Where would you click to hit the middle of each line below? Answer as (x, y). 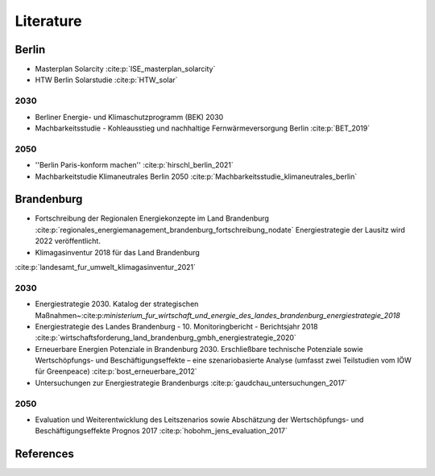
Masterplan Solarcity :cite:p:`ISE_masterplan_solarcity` (125, 69)
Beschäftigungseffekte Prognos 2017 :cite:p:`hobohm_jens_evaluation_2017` (161, 431)
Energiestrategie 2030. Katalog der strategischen (117, 304)
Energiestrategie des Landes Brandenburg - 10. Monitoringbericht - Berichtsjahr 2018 (176, 326)
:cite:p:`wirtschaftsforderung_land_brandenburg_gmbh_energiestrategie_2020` (166, 337)
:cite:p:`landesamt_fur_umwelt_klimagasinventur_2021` (106, 267)
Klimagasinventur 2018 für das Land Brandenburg (118, 252)
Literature (48, 21)
